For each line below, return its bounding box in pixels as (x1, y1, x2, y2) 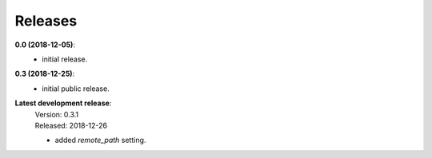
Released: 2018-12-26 (34, 120, 108, 130)
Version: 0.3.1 (34, 109, 79, 119)
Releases (14, 12, 78, 30)
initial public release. (42, 84, 110, 93)
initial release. (42, 54, 88, 64)
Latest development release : (14, 98, 112, 108)
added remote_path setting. (54, 136, 146, 145)
